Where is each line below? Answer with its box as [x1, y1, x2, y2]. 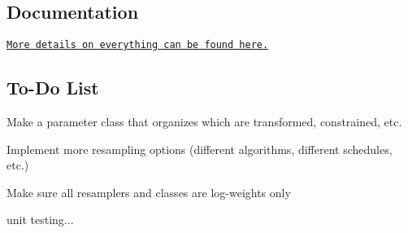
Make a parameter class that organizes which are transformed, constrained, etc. [7, 113, 402, 130]
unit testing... [7, 211, 74, 228]
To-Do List [7, 75, 99, 100]
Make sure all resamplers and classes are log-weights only [7, 183, 291, 200]
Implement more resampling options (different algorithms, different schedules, [7, 140, 393, 157]
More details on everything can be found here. [7, 39, 269, 51]
